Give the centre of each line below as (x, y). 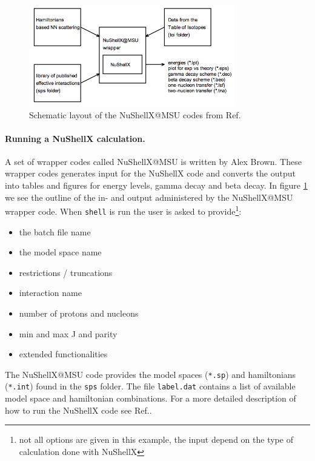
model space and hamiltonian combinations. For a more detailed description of (151, 398)
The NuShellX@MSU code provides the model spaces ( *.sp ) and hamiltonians (151, 374)
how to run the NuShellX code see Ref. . (78, 410)
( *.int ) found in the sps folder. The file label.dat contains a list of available (150, 386)
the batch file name (55, 231)
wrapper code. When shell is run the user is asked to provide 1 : (123, 210)
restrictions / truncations (66, 272)
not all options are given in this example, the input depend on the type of (156, 439)
